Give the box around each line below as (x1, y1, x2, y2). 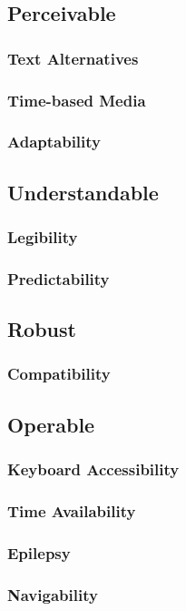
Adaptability (7, 130, 102, 153)
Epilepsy (7, 541, 71, 564)
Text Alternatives (7, 46, 139, 69)
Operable (7, 410, 95, 438)
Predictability (7, 267, 110, 290)
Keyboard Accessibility (7, 458, 180, 481)
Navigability (7, 583, 98, 606)
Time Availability (7, 499, 136, 522)
